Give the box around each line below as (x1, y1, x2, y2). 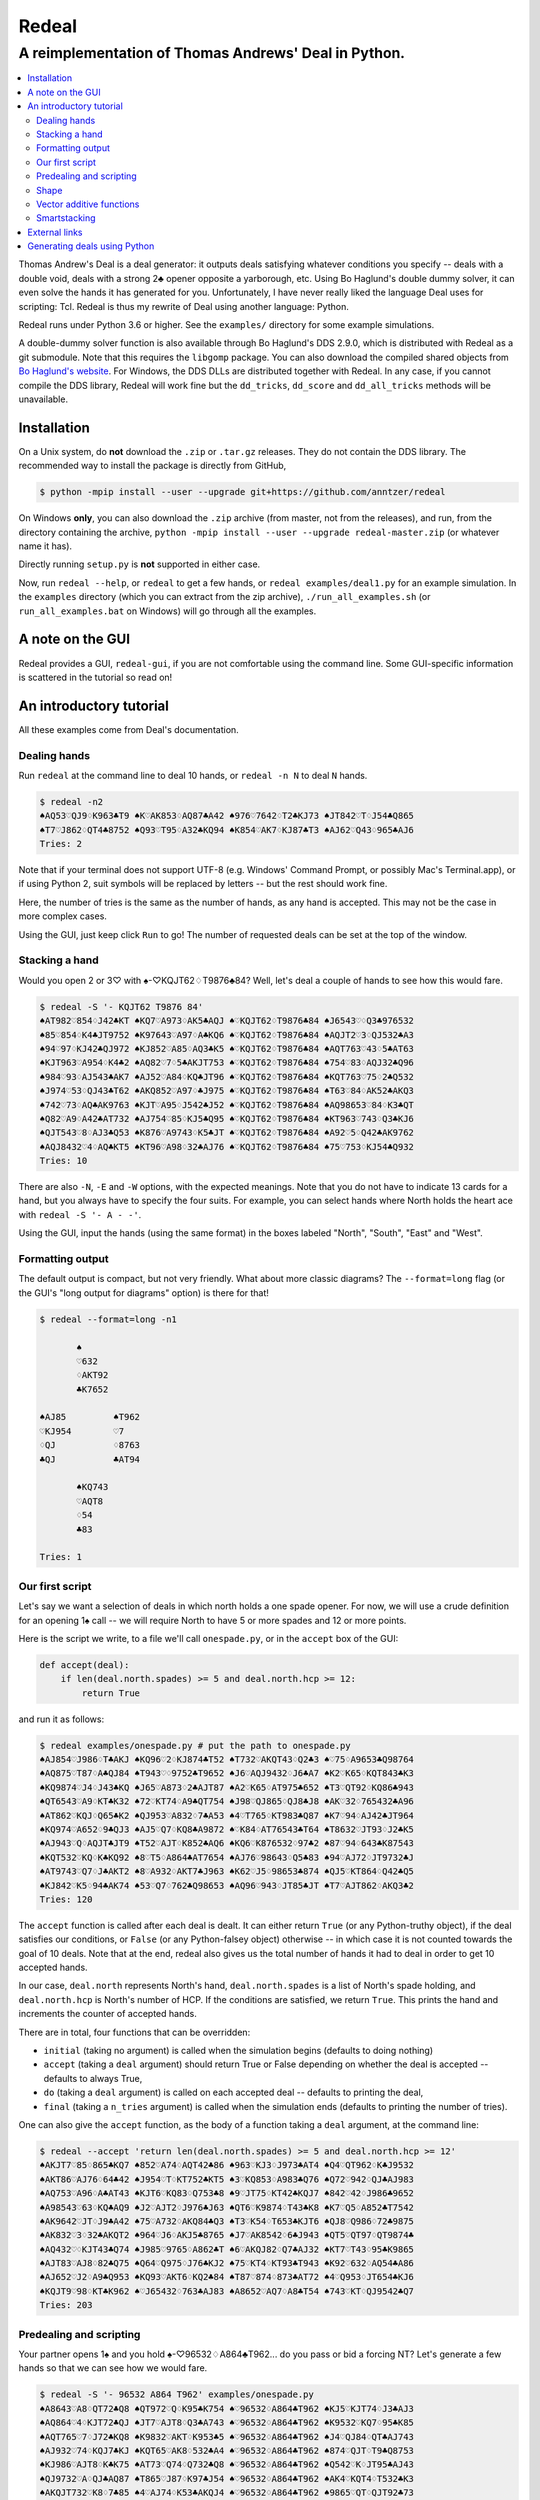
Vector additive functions (36, 198, 140, 210)
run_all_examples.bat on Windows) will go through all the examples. (18, 605, 317, 617)
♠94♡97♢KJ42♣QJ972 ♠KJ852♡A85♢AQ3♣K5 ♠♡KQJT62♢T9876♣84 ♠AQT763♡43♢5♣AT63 (39, 1043, 415, 1054)
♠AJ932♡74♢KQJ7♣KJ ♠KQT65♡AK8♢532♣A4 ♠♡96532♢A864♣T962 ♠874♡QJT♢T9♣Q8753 (39, 2445, 415, 2456)
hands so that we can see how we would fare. (18, 2362, 208, 2374)
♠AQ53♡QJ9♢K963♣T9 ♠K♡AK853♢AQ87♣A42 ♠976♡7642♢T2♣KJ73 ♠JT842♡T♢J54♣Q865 (39, 810, 415, 822)
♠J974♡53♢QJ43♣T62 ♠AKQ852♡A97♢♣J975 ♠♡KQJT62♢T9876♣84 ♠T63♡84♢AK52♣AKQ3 (39, 1085, 415, 1097)
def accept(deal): (39, 1659, 130, 1670)
